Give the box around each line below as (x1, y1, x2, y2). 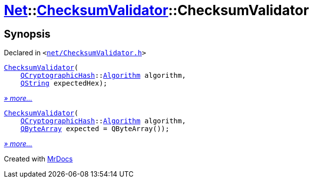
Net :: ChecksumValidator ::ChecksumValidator (4, 2, 309, 19)
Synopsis (4, 27, 51, 40)
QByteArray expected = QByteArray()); (20, 125, 170, 133)
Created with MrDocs (4, 155, 73, 163)
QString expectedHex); (20, 79, 107, 88)
